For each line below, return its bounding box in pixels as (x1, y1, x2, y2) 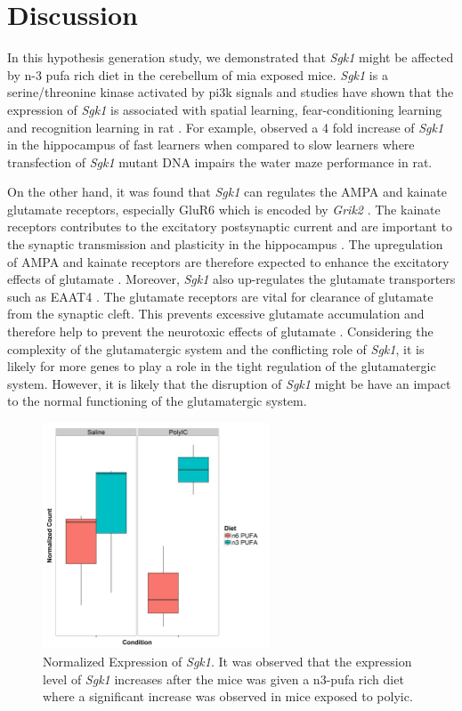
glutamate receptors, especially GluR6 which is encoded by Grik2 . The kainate (7, 199, 441, 218)
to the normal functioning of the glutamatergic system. (7, 392, 307, 410)
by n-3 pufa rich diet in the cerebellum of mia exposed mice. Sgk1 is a (7, 65, 388, 84)
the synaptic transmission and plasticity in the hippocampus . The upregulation (7, 235, 443, 254)
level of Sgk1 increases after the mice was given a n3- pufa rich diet (43, 669, 404, 688)
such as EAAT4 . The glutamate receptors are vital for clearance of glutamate (7, 287, 434, 305)
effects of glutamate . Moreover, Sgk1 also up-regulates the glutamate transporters (7, 270, 456, 288)
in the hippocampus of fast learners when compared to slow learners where (7, 135, 415, 154)
